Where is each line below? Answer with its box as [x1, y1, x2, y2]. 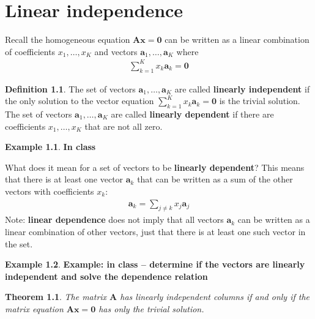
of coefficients [5, 45, 56, 58]
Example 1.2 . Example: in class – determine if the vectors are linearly [5, 258, 305, 271]
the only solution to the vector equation [5, 94, 154, 107]
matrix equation [5, 302, 64, 315]
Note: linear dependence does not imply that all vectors [5, 213, 224, 226]
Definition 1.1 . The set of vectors [5, 82, 136, 95]
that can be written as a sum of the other [137, 173, 293, 186]
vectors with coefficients [5, 185, 94, 197]
